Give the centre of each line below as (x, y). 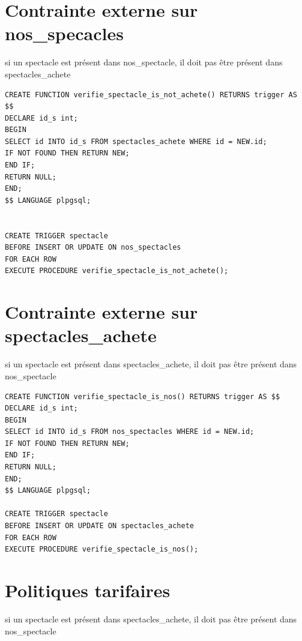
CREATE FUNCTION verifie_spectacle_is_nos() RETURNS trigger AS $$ (143, 396)
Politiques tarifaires (88, 590)
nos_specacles (64, 33)
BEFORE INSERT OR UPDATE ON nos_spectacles (93, 248)
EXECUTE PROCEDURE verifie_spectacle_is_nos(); (102, 549)
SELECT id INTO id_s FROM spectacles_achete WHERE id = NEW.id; (136, 141)
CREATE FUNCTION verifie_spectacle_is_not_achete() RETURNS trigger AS (151, 95)
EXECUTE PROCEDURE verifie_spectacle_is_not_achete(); (117, 271)
